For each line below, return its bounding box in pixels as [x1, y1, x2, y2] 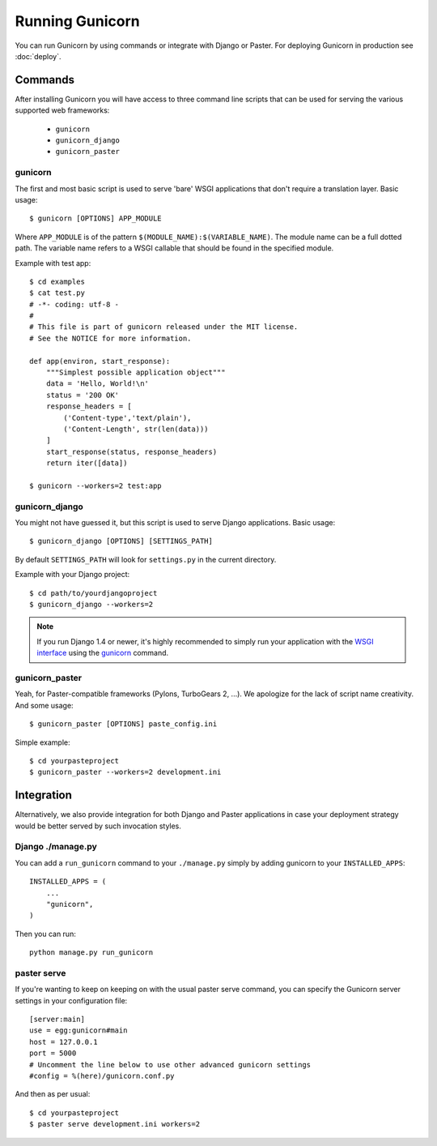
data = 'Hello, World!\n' [45, 379, 150, 388]
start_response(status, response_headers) [45, 447, 218, 456]
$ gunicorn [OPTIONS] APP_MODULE [29, 214, 162, 223]
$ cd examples [29, 276, 85, 286]
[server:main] [29, 1014, 85, 1024]
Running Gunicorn [15, 12, 141, 30]
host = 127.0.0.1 [29, 1037, 98, 1046]
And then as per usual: [15, 1089, 91, 1099]
